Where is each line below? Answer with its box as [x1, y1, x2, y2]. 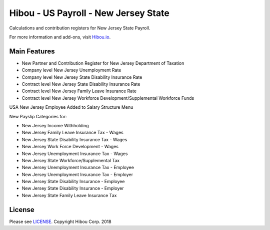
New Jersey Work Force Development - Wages [21, 144, 118, 150]
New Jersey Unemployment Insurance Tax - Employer [21, 171, 133, 177]
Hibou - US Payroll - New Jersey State [9, 7, 169, 18]
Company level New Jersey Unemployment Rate [21, 67, 121, 73]
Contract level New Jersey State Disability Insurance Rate [21, 81, 140, 87]
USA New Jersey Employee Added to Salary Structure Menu [9, 104, 133, 110]
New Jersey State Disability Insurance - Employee [21, 179, 125, 185]
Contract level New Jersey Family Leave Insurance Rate [21, 88, 137, 94]
